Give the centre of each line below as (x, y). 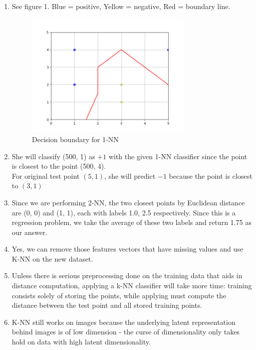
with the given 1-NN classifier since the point (178, 156)
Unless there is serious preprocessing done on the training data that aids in (127, 275)
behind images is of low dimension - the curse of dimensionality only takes (126, 332)
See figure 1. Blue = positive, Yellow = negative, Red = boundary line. (121, 6)
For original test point (46, 176)
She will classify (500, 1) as (53, 156)
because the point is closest (211, 176)
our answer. (30, 232)
